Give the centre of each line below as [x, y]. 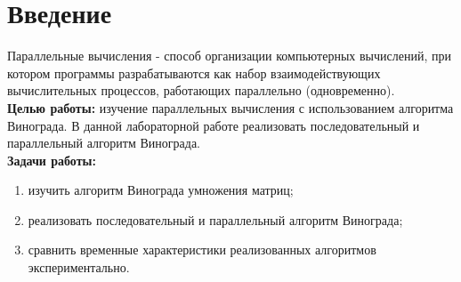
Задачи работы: [52, 160]
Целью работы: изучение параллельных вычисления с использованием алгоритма [230, 107]
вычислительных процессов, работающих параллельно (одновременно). [201, 90]
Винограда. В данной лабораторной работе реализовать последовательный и [214, 125]
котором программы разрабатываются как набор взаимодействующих [194, 73]
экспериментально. [79, 267]
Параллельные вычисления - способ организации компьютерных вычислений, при [229, 56]
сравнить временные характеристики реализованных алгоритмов [202, 250]
